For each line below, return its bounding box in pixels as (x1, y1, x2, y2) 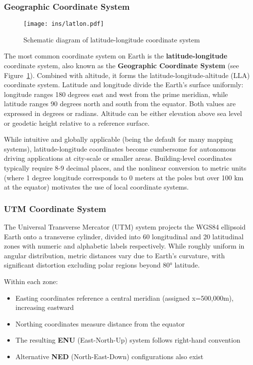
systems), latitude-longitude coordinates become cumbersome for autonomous (4, 143, 236, 154)
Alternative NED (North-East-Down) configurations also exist (15, 351, 204, 361)
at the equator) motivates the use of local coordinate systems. (4, 182, 189, 192)
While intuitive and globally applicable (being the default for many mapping (4, 134, 233, 144)
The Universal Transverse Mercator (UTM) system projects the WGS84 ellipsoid (4, 222, 246, 231)
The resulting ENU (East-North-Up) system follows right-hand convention (15, 335, 240, 345)
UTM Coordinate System (4, 202, 106, 214)
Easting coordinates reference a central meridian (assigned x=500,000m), (15, 292, 234, 303)
